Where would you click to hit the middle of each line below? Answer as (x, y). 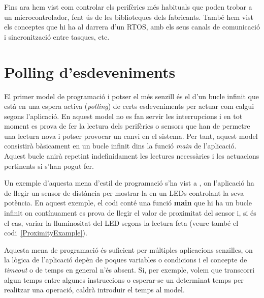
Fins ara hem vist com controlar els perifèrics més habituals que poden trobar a (128, 7)
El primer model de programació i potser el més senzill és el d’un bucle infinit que (131, 96)
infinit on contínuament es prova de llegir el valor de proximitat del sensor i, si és (130, 213)
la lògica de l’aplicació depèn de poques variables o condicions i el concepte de (126, 260)
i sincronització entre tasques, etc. (57, 36)
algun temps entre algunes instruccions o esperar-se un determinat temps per (124, 279)
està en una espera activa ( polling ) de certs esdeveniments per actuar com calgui (129, 106)
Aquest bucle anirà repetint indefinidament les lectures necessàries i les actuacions (132, 156)
